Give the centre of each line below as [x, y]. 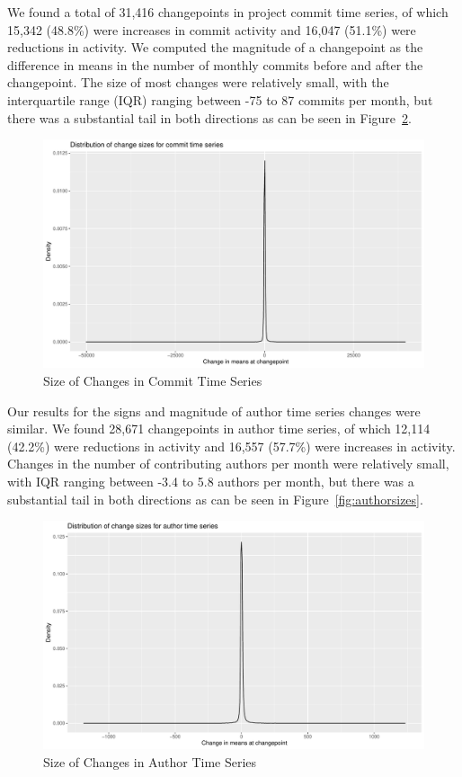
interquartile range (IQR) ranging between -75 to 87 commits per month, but [220, 99]
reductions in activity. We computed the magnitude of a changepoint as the [215, 47]
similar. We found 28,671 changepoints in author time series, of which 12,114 [219, 429]
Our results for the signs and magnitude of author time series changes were [214, 411]
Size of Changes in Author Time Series [150, 761]
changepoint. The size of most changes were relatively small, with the [198, 82]
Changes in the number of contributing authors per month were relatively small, [228, 464]
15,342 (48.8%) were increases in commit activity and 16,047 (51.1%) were [212, 29]
